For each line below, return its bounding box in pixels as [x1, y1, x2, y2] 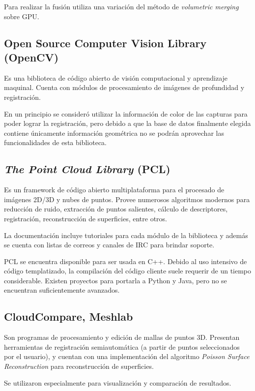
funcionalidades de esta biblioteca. [4, 137, 107, 148]
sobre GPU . [4, 11, 39, 21]
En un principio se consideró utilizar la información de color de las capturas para [4, 108, 248, 119]
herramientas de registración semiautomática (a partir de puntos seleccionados [4, 341, 240, 352]
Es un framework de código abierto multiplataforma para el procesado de [4, 184, 225, 195]
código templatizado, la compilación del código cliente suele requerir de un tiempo [4, 266, 252, 276]
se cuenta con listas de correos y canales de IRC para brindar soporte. [4, 240, 215, 250]
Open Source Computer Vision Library [4, 35, 207, 50]
